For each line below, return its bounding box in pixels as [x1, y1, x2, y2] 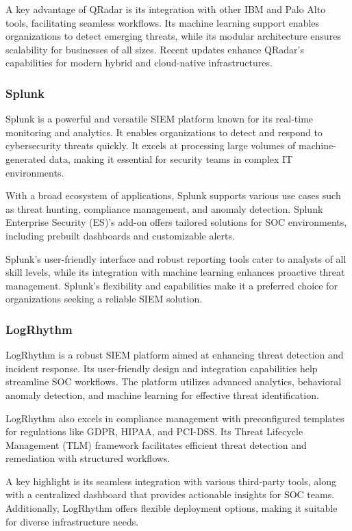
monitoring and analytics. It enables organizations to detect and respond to [5, 125, 323, 139]
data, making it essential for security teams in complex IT [49, 151, 293, 166]
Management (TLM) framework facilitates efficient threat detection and [5, 437, 307, 452]
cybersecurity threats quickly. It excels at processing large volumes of [5, 138, 296, 153]
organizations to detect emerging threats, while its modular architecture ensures [5, 29, 341, 43]
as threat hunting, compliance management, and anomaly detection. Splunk [5, 201, 323, 216]
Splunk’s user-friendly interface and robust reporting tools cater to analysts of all [5, 251, 347, 265]
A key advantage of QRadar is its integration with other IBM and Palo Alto [5, 2, 326, 16]
